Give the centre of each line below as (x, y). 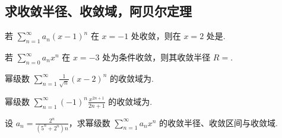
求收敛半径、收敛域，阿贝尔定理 (98, 11)
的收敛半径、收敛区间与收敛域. (218, 122)
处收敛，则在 (156, 36)
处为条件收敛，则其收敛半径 (156, 57)
